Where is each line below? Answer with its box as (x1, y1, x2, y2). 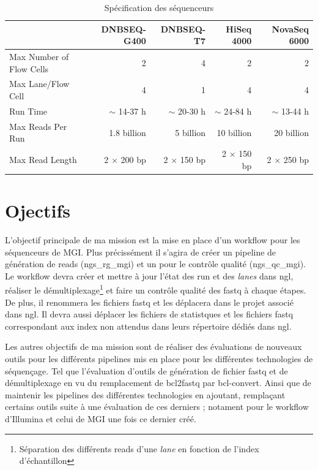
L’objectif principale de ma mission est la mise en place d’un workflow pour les (5, 233, 300, 246)
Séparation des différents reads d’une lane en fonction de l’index (19, 442, 259, 455)
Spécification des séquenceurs (104, 1, 214, 13)
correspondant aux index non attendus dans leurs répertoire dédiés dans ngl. (5, 319, 292, 332)
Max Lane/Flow (9, 77, 70, 90)
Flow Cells (9, 62, 49, 75)
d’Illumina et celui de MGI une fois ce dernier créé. (5, 412, 196, 425)
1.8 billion (109, 126, 146, 138)
